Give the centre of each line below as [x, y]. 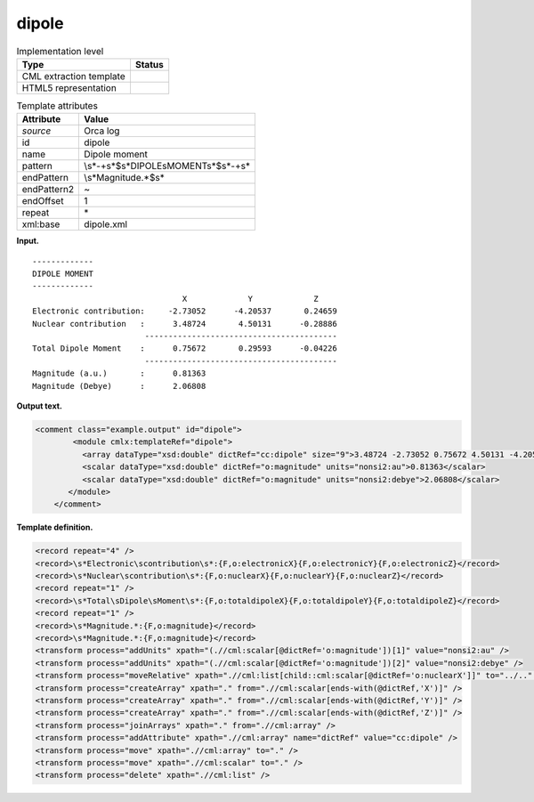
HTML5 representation [69, 87]
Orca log [102, 131]
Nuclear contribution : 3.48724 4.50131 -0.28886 [185, 324]
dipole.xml [106, 224]
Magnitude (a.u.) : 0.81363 [119, 373]
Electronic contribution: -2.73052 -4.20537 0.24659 [185, 311]
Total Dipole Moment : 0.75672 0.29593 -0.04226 [185, 348]
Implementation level [60, 51]
